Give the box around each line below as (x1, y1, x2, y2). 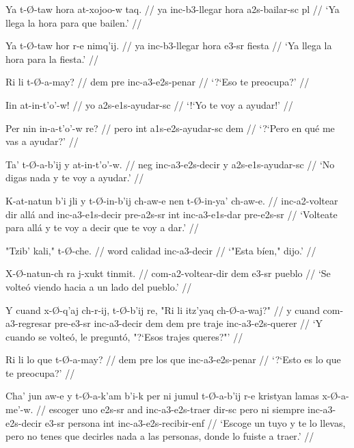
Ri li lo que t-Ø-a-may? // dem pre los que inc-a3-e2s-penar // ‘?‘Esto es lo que (5, 352, 341, 367)
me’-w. (5, 402, 33, 417)
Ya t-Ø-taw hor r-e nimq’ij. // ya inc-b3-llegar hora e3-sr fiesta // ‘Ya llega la (5, 38, 332, 53)
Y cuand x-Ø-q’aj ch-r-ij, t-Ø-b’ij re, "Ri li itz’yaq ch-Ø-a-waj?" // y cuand (5, 302, 320, 317)
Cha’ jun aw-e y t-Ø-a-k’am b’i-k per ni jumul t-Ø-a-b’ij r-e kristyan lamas (5, 388, 319, 403)
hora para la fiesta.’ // (5, 51, 98, 66)
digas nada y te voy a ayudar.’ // (5, 170, 144, 185)
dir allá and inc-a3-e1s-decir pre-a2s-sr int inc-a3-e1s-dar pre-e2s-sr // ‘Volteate (5, 207, 338, 221)
